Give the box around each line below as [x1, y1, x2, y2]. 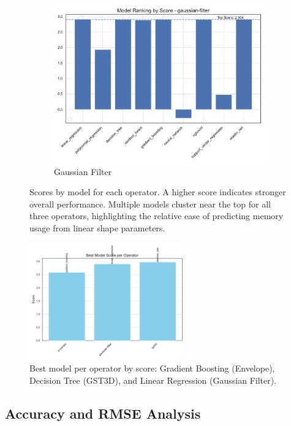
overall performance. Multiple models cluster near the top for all [29, 197, 271, 210]
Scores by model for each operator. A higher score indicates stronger [29, 185, 286, 198]
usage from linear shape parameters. [29, 221, 165, 234]
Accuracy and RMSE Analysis [5, 403, 201, 422]
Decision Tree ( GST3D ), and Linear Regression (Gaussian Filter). [29, 373, 277, 386]
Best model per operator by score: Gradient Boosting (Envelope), [29, 361, 275, 374]
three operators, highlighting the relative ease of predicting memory [29, 209, 284, 222]
